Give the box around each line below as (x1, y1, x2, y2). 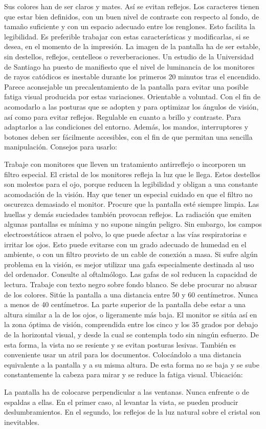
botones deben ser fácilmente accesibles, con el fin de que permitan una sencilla (4, 131, 253, 142)
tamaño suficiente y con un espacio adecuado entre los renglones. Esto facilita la (4, 21, 255, 32)
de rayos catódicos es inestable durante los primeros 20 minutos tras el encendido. (4, 71, 260, 82)
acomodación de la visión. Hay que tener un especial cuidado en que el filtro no (4, 188, 253, 199)
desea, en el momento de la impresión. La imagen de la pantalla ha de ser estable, (4, 41, 260, 52)
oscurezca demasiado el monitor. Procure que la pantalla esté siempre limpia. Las (4, 199, 259, 209)
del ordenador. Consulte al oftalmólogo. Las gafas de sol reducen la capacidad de (4, 269, 257, 280)
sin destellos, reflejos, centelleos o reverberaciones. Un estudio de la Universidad (4, 51, 254, 61)
